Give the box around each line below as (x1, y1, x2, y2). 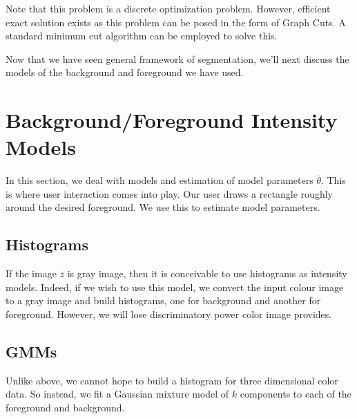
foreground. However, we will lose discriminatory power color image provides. (6, 307, 332, 322)
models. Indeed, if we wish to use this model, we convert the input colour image (6, 279, 344, 294)
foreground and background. (6, 400, 125, 415)
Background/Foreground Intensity (6, 106, 338, 134)
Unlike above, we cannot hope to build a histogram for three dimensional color (6, 373, 338, 387)
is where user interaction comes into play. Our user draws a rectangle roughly (6, 186, 333, 201)
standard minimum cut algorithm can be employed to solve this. (6, 28, 278, 43)
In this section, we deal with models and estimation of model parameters (6, 173, 313, 187)
